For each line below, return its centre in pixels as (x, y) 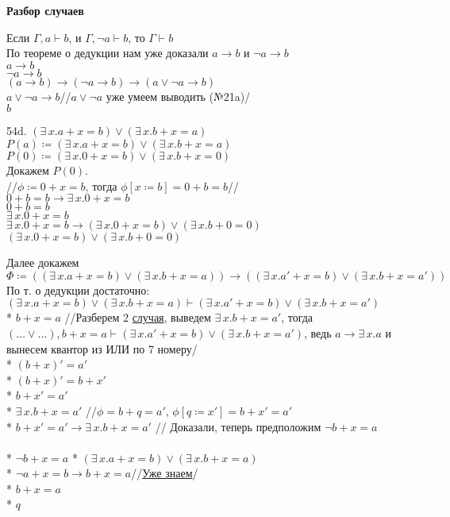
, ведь (317, 332)
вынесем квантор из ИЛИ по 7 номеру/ (102, 348)
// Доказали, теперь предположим (238, 426)
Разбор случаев (45, 10)
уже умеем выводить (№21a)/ (178, 96)
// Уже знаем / (165, 473)
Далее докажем (43, 262)
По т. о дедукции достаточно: (78, 289)
